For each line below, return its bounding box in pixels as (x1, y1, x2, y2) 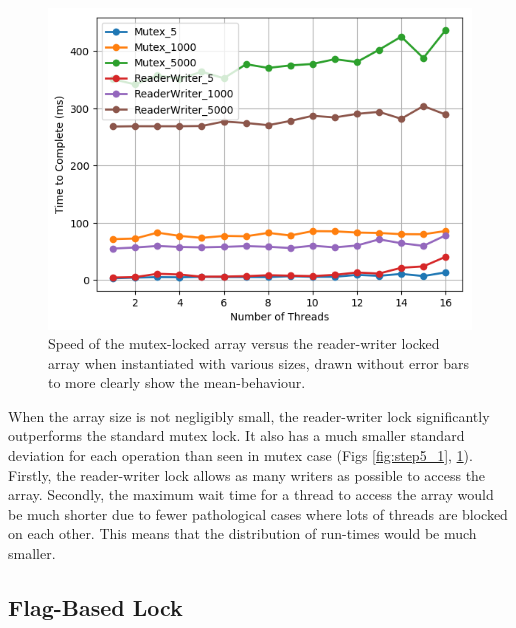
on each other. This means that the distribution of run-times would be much (8, 523, 477, 544)
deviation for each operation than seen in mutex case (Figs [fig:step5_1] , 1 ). (8, 445, 473, 466)
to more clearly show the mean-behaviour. (48, 372, 306, 393)
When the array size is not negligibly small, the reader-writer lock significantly (8, 405, 490, 426)
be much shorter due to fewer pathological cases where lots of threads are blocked (8, 503, 508, 524)
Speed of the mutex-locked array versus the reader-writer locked (48, 333, 440, 354)
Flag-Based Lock (8, 592, 183, 623)
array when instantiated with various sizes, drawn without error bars (48, 352, 470, 373)
